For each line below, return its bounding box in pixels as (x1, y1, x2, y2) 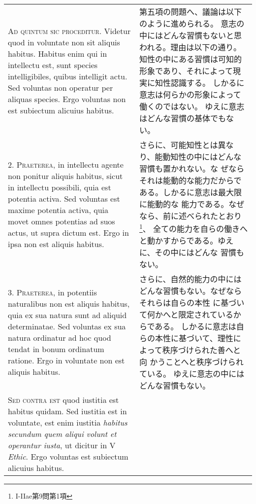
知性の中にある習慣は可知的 (139, 53, 242, 65)
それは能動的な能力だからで (139, 175, 242, 186)
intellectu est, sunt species (8, 59, 98, 71)
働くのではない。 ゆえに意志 (139, 101, 245, 112)
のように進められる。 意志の (139, 18, 245, 29)
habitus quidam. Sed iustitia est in (8, 405, 127, 417)
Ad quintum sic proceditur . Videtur (8, 25, 131, 36)
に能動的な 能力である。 (139, 198, 229, 210)
